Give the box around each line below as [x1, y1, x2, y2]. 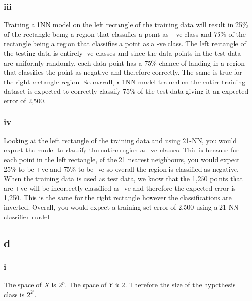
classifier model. [4, 211, 51, 221]
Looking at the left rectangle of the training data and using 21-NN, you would [4, 135, 237, 145]
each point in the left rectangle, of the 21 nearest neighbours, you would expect [4, 154, 240, 164]
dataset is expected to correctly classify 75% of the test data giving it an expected [4, 86, 249, 96]
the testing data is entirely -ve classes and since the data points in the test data [4, 48, 241, 58]
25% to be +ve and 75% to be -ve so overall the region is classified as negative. [4, 164, 239, 174]
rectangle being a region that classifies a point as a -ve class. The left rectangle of [4, 38, 246, 49]
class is [4, 289, 25, 299]
